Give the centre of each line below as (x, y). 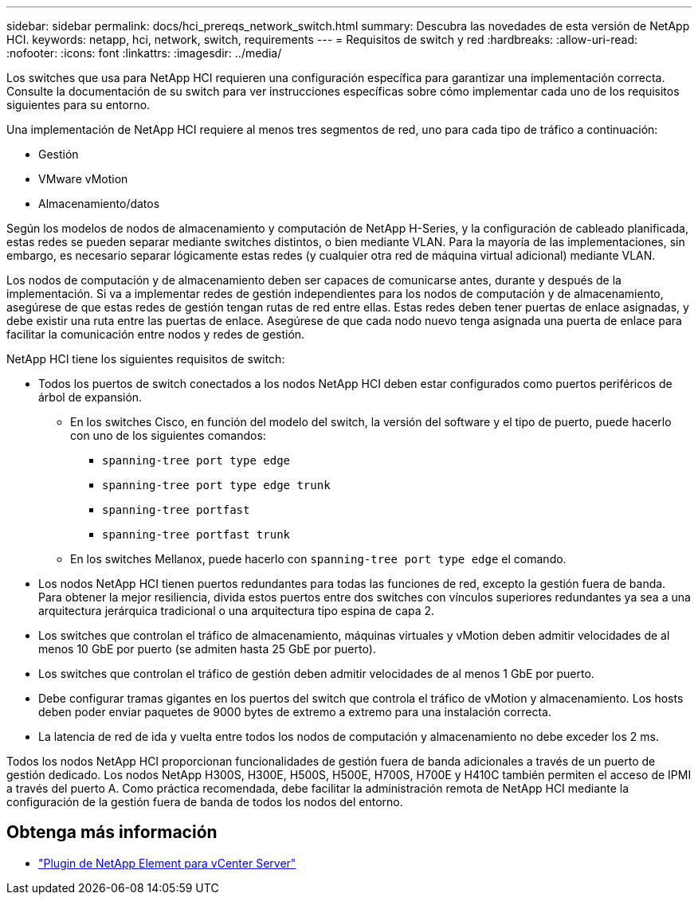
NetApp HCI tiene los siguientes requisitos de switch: (146, 359)
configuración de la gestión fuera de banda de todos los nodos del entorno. (205, 802)
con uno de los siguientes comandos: (168, 435)
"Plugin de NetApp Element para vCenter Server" (167, 863)
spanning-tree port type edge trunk (216, 485)
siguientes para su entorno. (78, 105)
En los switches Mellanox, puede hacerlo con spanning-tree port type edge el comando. (318, 559)
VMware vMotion (83, 179)
